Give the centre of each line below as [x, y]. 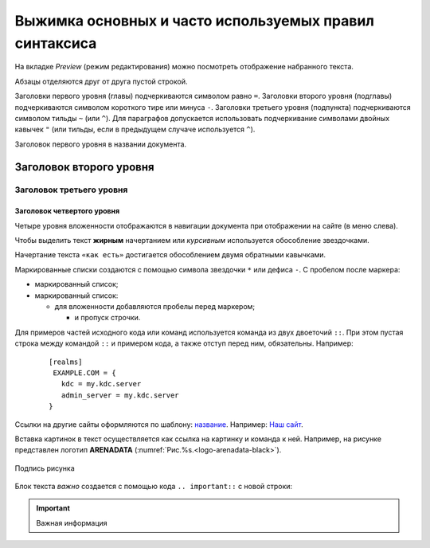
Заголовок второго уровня [84, 167]
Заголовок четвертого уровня [67, 211]
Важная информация [72, 523]
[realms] [66, 362]
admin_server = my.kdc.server [120, 395]
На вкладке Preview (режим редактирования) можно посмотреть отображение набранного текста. [184, 67]
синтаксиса [56, 43]
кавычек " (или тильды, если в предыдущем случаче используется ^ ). [135, 129]
